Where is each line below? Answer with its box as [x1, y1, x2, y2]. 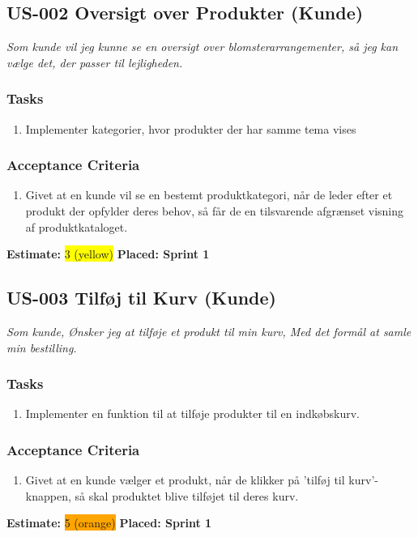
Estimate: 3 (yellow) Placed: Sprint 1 [6, 245, 210, 262]
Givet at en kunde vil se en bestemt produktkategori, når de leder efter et [25, 186, 393, 203]
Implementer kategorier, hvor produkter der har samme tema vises [25, 120, 356, 137]
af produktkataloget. [25, 218, 128, 235]
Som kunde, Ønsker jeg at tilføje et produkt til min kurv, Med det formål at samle [6, 323, 412, 339]
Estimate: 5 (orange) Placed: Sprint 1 [6, 514, 212, 531]
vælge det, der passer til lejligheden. [6, 53, 183, 70]
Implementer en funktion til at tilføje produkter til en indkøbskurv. [25, 405, 360, 422]
